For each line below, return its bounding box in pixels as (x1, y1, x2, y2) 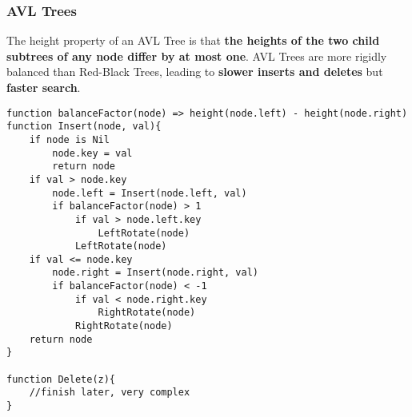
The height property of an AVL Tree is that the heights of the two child (6, 32, 380, 49)
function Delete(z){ (6, 373, 116, 385)
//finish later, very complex (29, 387, 190, 399)
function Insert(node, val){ (6, 121, 162, 133)
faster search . (6, 79, 81, 95)
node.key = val (52, 147, 133, 159)
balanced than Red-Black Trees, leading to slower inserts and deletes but (6, 63, 383, 80)
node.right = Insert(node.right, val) (52, 267, 258, 279)
